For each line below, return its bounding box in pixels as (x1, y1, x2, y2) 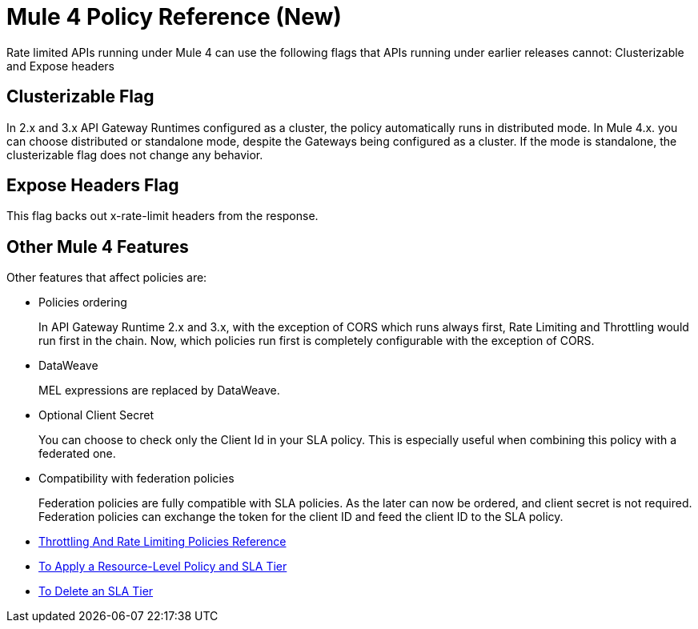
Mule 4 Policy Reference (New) (6, 3, 342, 30)
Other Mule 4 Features (6, 236, 189, 257)
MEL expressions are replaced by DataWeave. (38, 383, 280, 398)
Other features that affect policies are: (6, 270, 207, 285)
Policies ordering (38, 295, 127, 310)
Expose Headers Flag (6, 175, 179, 196)
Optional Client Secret (38, 408, 154, 423)
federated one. (38, 447, 116, 461)
